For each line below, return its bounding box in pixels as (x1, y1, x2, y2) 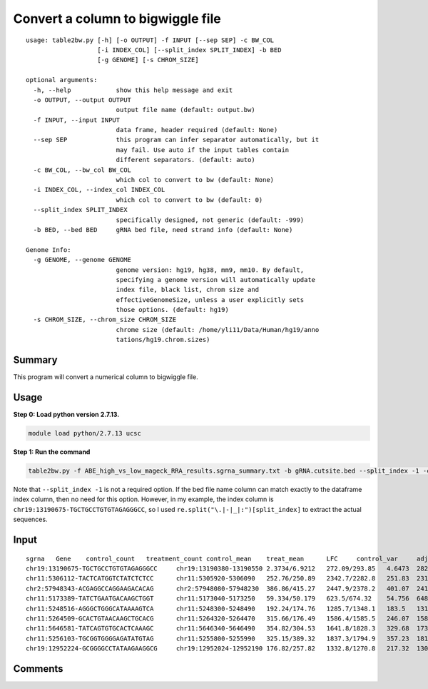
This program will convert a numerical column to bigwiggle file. (13, 373, 199, 381)
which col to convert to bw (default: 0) (116, 196, 263, 203)
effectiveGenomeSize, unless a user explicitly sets (116, 296, 305, 303)
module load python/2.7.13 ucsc (28, 429, 142, 438)
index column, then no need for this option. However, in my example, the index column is (13, 495, 274, 503)
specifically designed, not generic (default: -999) (116, 216, 305, 224)
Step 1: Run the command (13, 448, 91, 456)
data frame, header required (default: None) (116, 126, 278, 134)
